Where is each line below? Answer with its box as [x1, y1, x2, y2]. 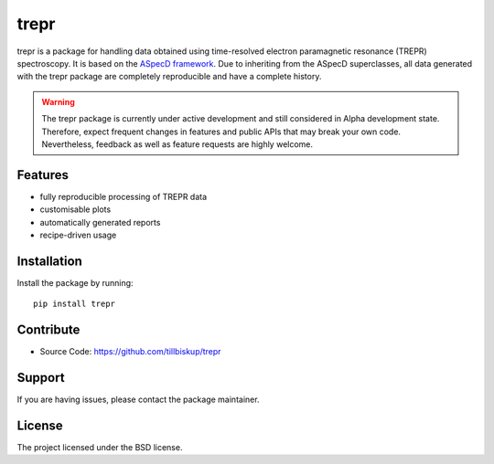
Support [16, 370, 65, 385]
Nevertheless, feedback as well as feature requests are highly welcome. [41, 138, 314, 150]
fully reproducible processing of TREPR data [39, 191, 208, 202]
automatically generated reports [39, 216, 161, 227]
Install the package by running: [16, 277, 134, 288]
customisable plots [39, 204, 112, 215]
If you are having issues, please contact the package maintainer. [16, 394, 260, 406]
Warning [41, 96, 75, 107]
